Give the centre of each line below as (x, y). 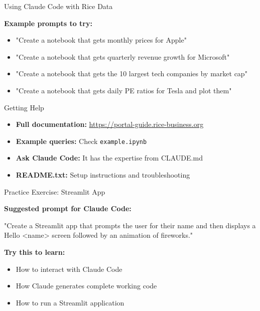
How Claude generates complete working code (86, 286)
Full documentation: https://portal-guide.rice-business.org (110, 124)
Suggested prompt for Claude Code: (68, 208)
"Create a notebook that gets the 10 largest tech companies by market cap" (132, 73)
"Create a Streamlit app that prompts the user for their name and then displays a (130, 225)
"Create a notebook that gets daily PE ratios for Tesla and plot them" (124, 90)
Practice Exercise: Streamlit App (55, 191)
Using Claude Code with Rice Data (58, 6)
